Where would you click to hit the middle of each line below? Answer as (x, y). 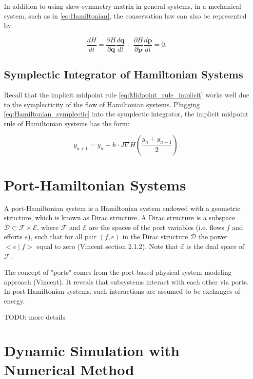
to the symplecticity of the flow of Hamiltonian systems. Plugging (102, 104)
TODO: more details (35, 317)
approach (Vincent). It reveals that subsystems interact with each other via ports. (126, 281)
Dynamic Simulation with (92, 351)
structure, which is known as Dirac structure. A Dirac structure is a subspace (120, 218)
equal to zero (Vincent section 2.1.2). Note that (107, 246)
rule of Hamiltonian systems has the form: (67, 123)
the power (213, 237)
